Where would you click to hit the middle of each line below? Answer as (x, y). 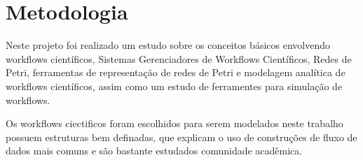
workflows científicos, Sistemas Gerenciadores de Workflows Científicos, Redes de (179, 58)
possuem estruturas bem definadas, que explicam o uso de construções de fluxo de (181, 137)
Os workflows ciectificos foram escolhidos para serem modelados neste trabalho (174, 123)
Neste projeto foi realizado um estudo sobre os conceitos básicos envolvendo (168, 45)
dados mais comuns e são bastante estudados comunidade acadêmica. (154, 151)
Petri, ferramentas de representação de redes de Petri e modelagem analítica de (176, 72)
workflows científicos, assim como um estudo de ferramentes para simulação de (174, 86)
